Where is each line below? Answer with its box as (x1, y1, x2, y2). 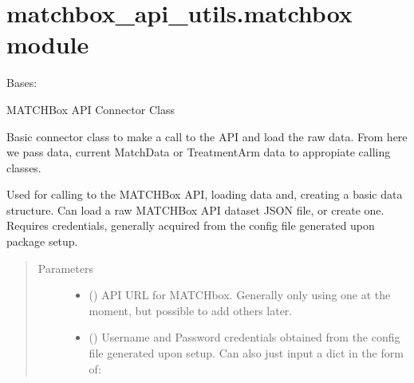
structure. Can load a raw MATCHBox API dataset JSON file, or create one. (6, 201, 384, 218)
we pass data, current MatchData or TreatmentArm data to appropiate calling (6, 144, 391, 160)
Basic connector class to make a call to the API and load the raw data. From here (6, 128, 408, 144)
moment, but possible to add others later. (89, 302, 293, 318)
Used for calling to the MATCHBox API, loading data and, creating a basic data (6, 186, 403, 203)
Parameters (37, 259, 93, 276)
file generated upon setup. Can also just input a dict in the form (89, 345, 404, 361)
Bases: (6, 74, 37, 91)
